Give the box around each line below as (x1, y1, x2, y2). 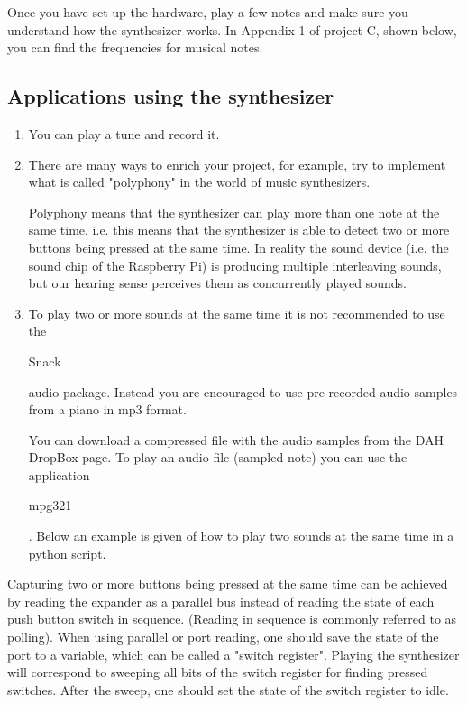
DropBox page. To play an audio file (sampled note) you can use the (28, 448, 407, 467)
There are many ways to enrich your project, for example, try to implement (28, 154, 446, 173)
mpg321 (28, 496, 72, 515)
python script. (28, 543, 106, 562)
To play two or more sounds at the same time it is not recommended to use (28, 303, 445, 322)
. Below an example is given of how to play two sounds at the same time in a (28, 526, 454, 545)
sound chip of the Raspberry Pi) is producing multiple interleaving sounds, (28, 255, 442, 274)
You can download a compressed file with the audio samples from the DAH (28, 430, 444, 449)
